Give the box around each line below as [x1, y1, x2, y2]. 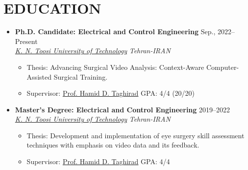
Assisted [26, 71, 51, 82]
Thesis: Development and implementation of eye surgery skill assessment [26, 130, 245, 140]
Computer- [206, 62, 239, 72]
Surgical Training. [53, 71, 108, 82]
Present [15, 36, 38, 46]
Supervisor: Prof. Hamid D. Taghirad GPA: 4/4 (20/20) [26, 88, 195, 98]
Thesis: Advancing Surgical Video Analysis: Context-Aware [26, 62, 204, 72]
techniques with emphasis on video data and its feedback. [26, 140, 199, 150]
